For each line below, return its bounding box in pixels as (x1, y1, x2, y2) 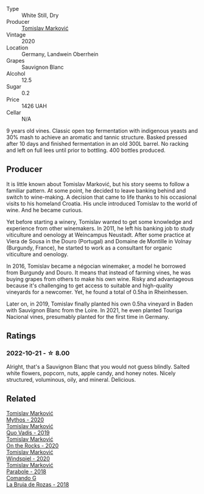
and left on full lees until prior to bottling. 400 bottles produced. (6, 146, 166, 154)
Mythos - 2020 (6, 416, 44, 423)
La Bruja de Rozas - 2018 (6, 481, 69, 489)
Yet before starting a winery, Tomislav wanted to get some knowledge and (6, 218, 193, 225)
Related (6, 393, 37, 404)
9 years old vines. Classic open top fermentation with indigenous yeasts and (6, 127, 198, 134)
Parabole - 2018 (6, 468, 47, 475)
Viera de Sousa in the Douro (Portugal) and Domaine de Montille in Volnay (6, 237, 192, 245)
